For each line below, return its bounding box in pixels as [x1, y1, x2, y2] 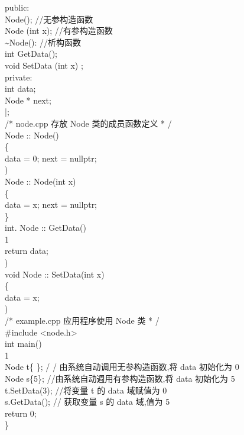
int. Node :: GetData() [5, 221, 86, 234]
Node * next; [5, 94, 51, 106]
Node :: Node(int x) [5, 175, 76, 187]
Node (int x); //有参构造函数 [5, 24, 113, 37]
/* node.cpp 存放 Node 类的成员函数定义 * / [5, 117, 172, 129]
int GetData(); [5, 47, 57, 60]
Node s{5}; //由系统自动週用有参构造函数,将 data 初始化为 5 [5, 372, 235, 384]
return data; [5, 244, 48, 257]
